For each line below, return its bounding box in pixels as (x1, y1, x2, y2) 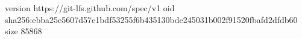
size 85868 (5, 25, 42, 37)
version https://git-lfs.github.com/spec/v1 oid (5, 2, 175, 14)
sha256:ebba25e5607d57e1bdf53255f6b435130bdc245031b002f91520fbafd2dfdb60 (5, 13, 298, 25)
